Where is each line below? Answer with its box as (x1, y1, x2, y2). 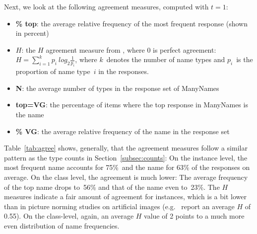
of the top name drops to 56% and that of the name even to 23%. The (4, 181, 220, 192)
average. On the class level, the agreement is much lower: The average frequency (4, 171, 248, 182)
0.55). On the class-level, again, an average (4, 211, 134, 221)
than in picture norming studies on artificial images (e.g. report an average (4, 201, 235, 211)
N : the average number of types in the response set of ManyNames (15, 82, 219, 93)
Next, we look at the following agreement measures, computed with (4, 1, 209, 11)
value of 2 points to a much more (144, 211, 245, 221)
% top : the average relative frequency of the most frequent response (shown (15, 18, 248, 28)
